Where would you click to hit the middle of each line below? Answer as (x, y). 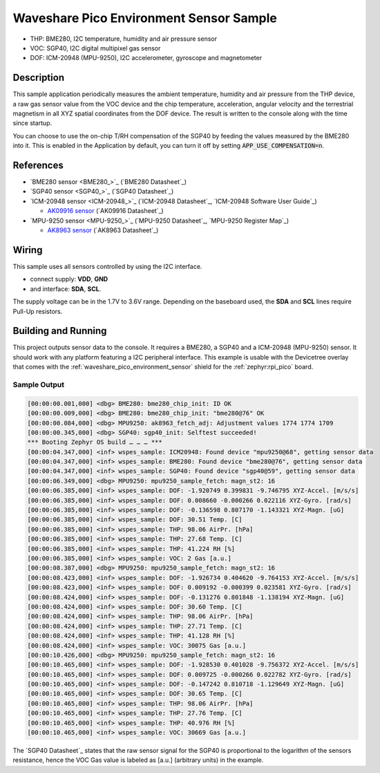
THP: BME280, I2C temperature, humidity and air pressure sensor (124, 39)
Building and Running (60, 331)
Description (39, 78)
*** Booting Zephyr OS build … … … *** (95, 442)
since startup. (32, 123)
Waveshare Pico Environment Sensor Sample (145, 18)
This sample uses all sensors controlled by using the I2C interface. (107, 266)
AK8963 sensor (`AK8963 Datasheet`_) (103, 230)
